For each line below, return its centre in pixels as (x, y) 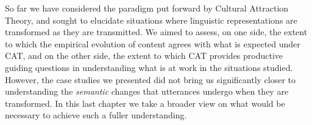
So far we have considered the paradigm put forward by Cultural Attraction (147, 8)
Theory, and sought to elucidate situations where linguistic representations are (151, 20)
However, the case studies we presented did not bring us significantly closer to (151, 79)
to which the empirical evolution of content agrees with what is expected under (153, 43)
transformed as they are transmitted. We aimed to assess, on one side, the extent (156, 32)
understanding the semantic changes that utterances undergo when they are (147, 91)
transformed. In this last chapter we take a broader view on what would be (145, 103)
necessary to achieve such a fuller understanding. (96, 115)
